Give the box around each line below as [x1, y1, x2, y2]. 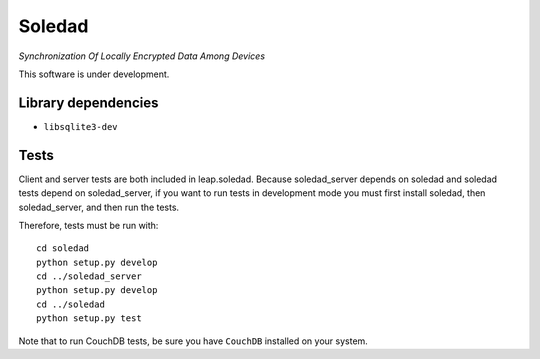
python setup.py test [36, 313, 142, 324]
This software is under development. [18, 68, 170, 80]
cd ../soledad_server [36, 271, 142, 282]
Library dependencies [18, 94, 159, 111]
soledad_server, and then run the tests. [18, 201, 180, 213]
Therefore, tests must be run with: [18, 219, 159, 231]
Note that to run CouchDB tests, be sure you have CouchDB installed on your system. [18, 335, 369, 347]
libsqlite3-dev [43, 121, 119, 132]
